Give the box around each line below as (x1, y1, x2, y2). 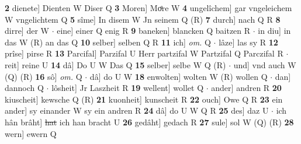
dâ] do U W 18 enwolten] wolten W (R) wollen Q (89, 70, 268, 82)
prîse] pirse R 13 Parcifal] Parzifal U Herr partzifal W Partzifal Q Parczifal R (5, 47, 283, 59)
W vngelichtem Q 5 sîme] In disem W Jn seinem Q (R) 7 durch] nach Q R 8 (5, 13, 281, 25)
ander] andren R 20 (211, 82, 282, 94)
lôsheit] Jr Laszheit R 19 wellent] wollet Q (51, 82, 204, 94)
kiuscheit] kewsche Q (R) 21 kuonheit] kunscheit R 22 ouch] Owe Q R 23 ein (5, 93, 283, 105)
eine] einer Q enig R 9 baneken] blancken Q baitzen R (57, 24, 251, 37)
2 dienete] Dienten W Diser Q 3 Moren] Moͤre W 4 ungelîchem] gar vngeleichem (5, 2, 292, 13)
